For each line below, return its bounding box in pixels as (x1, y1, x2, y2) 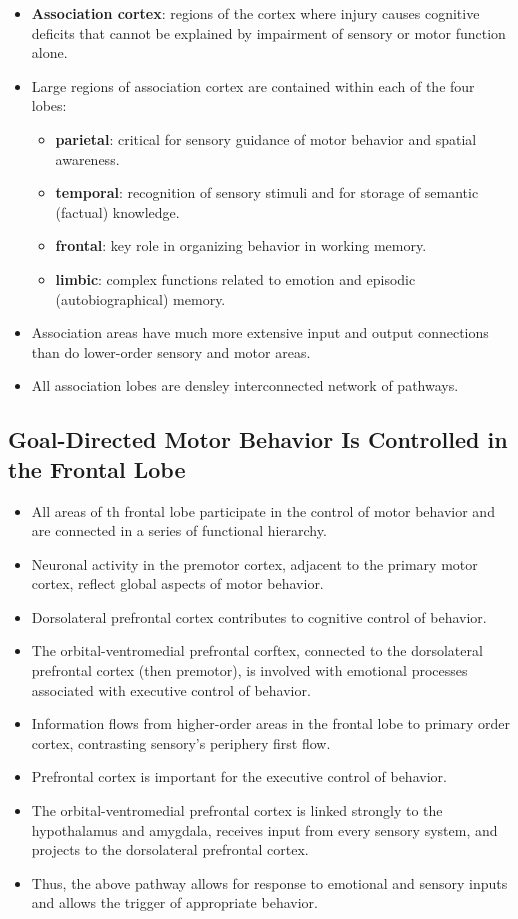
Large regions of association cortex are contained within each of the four (31, 75, 475, 96)
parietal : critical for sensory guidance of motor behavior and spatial (55, 128, 477, 149)
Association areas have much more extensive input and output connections (31, 322, 489, 343)
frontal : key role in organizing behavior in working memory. (55, 235, 427, 256)
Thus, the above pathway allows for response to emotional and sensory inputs (31, 872, 508, 893)
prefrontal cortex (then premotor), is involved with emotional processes (31, 660, 468, 681)
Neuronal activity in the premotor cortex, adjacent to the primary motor (31, 553, 478, 574)
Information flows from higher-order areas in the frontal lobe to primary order (31, 713, 510, 734)
